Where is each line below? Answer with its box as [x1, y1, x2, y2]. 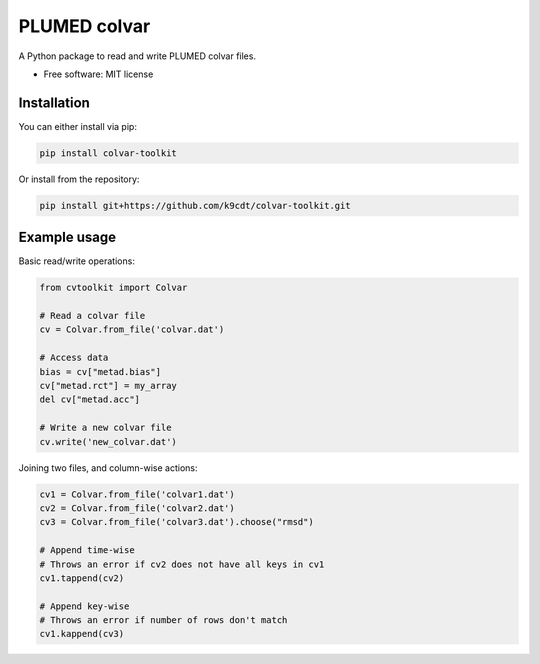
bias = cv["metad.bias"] [39, 366, 162, 377]
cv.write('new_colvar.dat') [39, 436, 177, 447]
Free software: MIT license [43, 68, 154, 80]
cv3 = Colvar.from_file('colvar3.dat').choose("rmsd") [39, 516, 314, 528]
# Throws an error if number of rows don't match [39, 615, 288, 626]
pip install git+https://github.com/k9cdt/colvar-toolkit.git [39, 200, 351, 211]
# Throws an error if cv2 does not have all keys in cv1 [39, 558, 325, 570]
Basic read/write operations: [18, 255, 135, 267]
